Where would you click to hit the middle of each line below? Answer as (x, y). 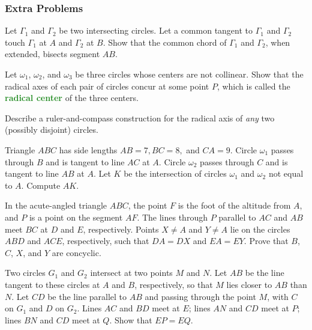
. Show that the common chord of (165, 42)
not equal (286, 173)
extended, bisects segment (52, 54)
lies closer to (249, 284)
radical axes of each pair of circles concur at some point (107, 86)
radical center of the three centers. (72, 98)
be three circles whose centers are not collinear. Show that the (189, 74)
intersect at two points (131, 273)
